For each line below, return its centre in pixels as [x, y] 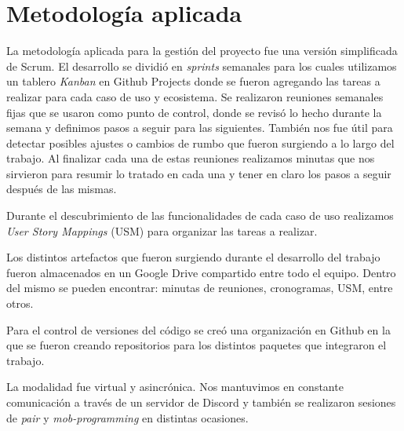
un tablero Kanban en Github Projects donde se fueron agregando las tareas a [193, 81]
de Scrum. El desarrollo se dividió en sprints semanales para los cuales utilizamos [202, 66]
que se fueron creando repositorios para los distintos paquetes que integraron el [197, 345]
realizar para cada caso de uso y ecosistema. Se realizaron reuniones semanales [195, 96]
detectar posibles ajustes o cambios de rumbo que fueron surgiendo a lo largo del [200, 142]
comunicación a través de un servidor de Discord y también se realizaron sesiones [201, 402]
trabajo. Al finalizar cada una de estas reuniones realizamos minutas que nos [191, 158]
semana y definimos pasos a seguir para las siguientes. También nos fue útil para [200, 128]
